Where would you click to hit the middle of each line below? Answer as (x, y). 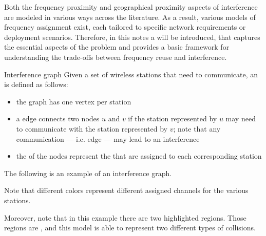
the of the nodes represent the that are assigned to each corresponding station (139, 156)
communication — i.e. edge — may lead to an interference (108, 138)
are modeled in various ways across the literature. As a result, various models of (130, 17)
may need (241, 119)
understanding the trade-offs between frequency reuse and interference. (116, 57)
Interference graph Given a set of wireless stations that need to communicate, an (131, 74)
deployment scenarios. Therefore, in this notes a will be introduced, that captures (132, 37)
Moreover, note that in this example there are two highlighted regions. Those (125, 217)
